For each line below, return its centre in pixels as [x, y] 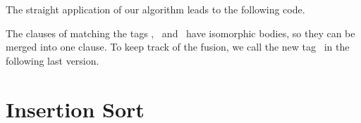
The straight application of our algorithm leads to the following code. [155, 9]
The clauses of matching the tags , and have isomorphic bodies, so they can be [180, 33]
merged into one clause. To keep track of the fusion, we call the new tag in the [178, 47]
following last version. [53, 60]
